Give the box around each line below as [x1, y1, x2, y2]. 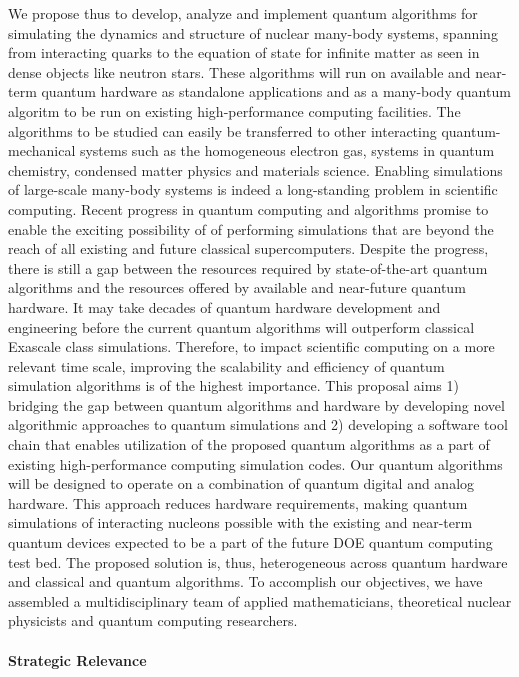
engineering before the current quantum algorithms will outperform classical [8, 316, 475, 337]
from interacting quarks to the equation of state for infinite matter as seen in [8, 42, 480, 63]
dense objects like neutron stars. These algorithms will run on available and [8, 61, 471, 82]
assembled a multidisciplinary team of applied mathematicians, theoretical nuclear [8, 590, 512, 611]
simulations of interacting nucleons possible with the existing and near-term [8, 512, 473, 533]
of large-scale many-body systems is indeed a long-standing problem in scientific [8, 179, 498, 200]
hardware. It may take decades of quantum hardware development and [8, 296, 441, 317]
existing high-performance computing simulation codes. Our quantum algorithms [8, 453, 503, 474]
